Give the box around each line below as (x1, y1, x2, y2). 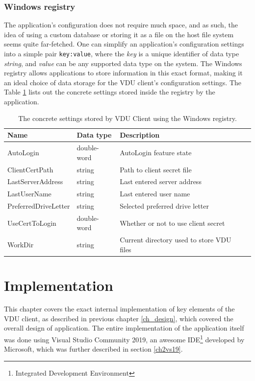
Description (120, 130, 160, 140)
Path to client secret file (120, 164, 192, 174)
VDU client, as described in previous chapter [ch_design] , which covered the (4, 313, 233, 323)
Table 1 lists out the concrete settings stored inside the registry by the (4, 87, 215, 97)
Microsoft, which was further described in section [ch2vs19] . (4, 344, 183, 354)
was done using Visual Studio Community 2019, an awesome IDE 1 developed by (4, 333, 245, 344)
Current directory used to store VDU (120, 235, 231, 245)
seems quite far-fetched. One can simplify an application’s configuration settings (4, 39, 244, 49)
